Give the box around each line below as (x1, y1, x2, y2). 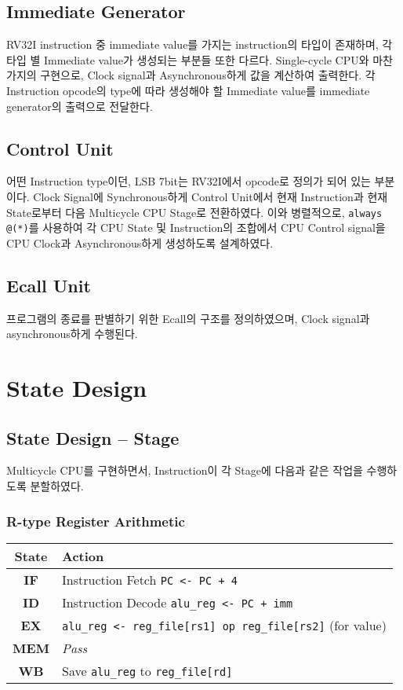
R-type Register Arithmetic (6, 511, 185, 530)
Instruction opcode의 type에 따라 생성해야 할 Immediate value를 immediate (6, 82, 370, 98)
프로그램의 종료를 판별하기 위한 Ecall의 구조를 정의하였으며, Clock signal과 (6, 310, 370, 326)
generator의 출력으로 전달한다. (6, 97, 153, 114)
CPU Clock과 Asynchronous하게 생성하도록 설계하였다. (6, 234, 274, 251)
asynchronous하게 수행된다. (6, 325, 138, 342)
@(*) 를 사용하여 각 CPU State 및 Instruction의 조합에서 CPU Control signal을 (6, 219, 386, 236)
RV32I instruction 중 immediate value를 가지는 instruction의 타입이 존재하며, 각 (6, 36, 393, 53)
